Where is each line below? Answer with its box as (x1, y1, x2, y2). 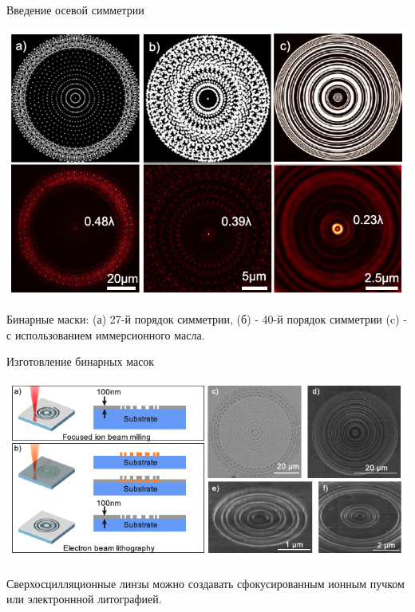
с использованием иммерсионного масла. (6, 326, 205, 343)
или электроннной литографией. (6, 590, 162, 607)
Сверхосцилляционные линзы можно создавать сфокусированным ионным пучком (6, 575, 405, 591)
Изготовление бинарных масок (6, 353, 155, 370)
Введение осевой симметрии (6, 2, 144, 18)
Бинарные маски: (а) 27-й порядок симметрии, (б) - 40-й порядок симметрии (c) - (6, 311, 407, 328)
